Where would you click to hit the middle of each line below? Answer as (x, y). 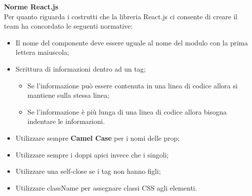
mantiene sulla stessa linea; (68, 95)
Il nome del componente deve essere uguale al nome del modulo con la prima (132, 42)
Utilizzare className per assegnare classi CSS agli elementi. (106, 187)
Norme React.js (31, 6)
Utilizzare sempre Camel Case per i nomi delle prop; (98, 137)
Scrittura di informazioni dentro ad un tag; (81, 68)
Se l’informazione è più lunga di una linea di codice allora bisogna (127, 111)
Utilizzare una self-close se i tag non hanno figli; (88, 171)
